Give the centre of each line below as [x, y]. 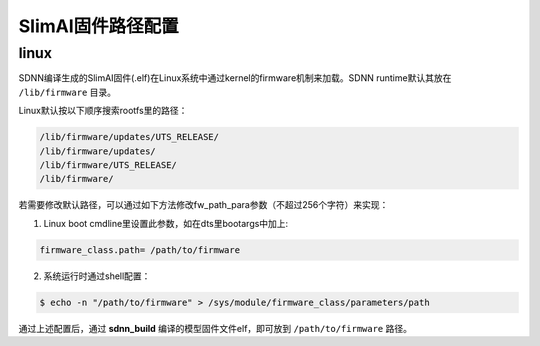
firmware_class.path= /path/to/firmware [139, 249]
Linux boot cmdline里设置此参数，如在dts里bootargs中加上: [166, 223]
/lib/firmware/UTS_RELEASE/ [108, 164]
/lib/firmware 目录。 [67, 92]
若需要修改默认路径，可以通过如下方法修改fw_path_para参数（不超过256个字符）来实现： [203, 205]
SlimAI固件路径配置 [98, 26]
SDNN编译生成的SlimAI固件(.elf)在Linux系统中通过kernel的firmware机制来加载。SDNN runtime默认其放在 [235, 78]
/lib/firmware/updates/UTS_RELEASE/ [129, 137]
